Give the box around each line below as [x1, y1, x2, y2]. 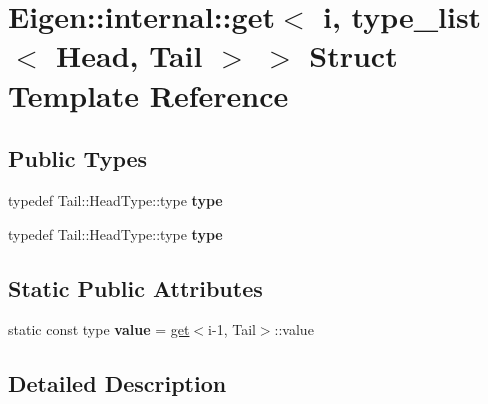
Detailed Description [8, 368, 227, 399]
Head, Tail [56, 35, 203, 76]
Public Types [8, 143, 148, 174]
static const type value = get [8, 319, 190, 340]
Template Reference [8, 74, 289, 115]
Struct [309, 35, 398, 76]
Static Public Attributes [8, 272, 263, 303]
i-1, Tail [208, 319, 256, 340]
